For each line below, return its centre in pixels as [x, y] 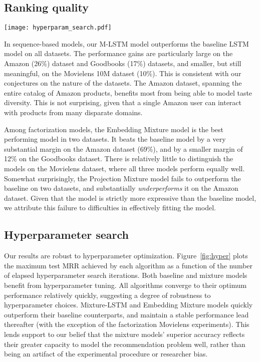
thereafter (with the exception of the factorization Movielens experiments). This [127, 324]
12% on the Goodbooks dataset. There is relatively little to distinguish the [119, 158]
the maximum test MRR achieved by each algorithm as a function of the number [128, 265]
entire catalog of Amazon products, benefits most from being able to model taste [128, 92]
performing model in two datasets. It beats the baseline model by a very [115, 139]
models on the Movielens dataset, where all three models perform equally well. [124, 168]
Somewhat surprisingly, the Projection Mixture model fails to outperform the [122, 178]
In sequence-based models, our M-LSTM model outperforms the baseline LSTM [126, 43]
